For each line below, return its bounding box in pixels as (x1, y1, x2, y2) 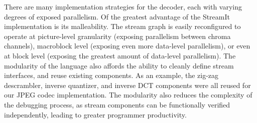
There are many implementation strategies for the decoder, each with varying (4, 1, 242, 11)
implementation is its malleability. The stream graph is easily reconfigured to (4, 21, 241, 31)
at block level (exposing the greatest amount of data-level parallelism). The (4, 50, 236, 60)
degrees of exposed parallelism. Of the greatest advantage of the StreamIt (4, 11, 230, 21)
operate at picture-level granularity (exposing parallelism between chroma (4, 30, 231, 41)
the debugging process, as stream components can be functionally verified (4, 99, 230, 109)
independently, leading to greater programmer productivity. (4, 109, 187, 119)
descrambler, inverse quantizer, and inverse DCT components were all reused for (4, 79, 251, 90)
